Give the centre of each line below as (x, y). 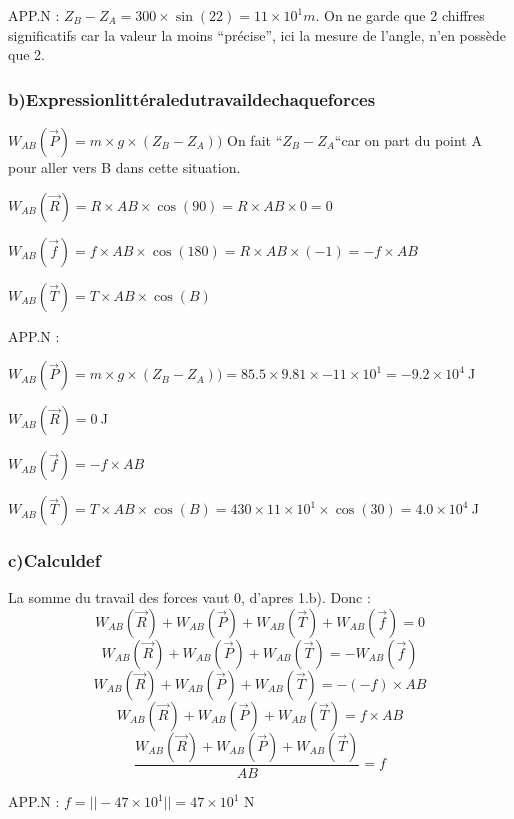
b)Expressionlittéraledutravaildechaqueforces (192, 98)
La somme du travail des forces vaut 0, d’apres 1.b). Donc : (189, 597)
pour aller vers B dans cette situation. (124, 167)
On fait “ (255, 140)
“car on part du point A (408, 140)
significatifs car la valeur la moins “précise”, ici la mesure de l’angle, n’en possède (257, 34)
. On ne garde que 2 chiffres (400, 15)
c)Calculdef (54, 560)
